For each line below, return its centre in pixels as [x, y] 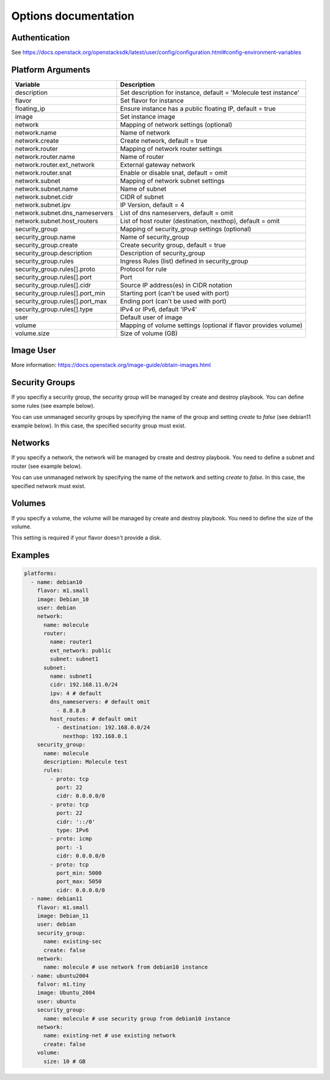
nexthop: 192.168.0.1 [95, 736]
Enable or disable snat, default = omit [174, 172]
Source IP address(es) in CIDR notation [176, 285]
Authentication [41, 38]
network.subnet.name [47, 188]
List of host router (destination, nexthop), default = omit [200, 221]
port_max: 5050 [79, 882]
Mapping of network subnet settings [172, 180]
